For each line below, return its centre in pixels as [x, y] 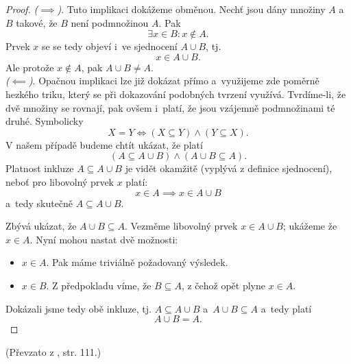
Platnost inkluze [40, 168]
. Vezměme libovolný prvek [181, 226]
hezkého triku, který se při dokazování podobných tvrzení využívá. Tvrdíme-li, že [176, 94]
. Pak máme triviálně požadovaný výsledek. [137, 262]
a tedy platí [286, 308]
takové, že [37, 22]
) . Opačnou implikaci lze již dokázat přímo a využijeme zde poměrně [174, 81]
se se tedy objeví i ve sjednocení [109, 46]
